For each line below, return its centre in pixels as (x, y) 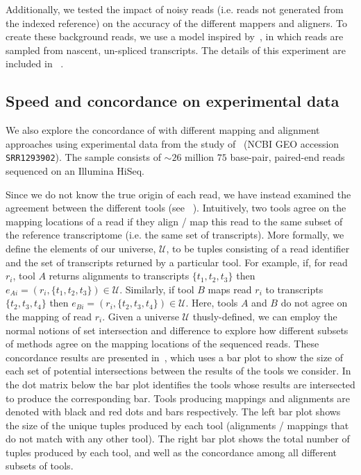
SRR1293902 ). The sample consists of (83, 157)
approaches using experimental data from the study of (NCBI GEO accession (173, 143)
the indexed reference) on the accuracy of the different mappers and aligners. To (176, 23)
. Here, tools (212, 303)
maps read (230, 289)
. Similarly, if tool (157, 289)
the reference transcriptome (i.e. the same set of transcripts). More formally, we (175, 235)
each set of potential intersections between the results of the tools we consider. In (178, 371)
